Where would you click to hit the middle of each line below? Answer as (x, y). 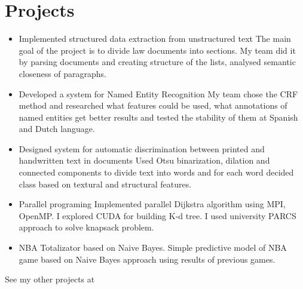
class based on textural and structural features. (105, 184)
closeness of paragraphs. (63, 73)
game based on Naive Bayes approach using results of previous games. (147, 259)
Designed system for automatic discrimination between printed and (142, 148)
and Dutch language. (57, 129)
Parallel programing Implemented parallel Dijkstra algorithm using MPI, (152, 204)
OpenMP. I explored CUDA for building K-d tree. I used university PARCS (157, 215)
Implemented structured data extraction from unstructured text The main (155, 39)
